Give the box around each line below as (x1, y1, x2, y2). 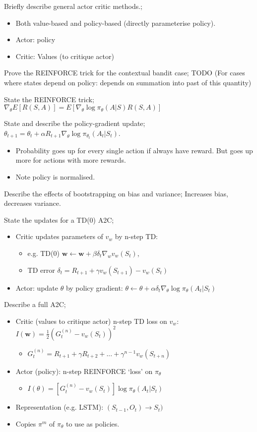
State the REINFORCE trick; (4, 94, 94, 104)
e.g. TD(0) (27, 248, 60, 258)
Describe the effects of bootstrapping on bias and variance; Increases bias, (4, 188, 228, 198)
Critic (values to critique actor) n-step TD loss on (15, 315, 167, 326)
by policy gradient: (65, 282, 123, 293)
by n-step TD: (115, 231, 158, 242)
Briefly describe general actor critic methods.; (4, 1, 142, 11)
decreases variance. (4, 198, 61, 208)
